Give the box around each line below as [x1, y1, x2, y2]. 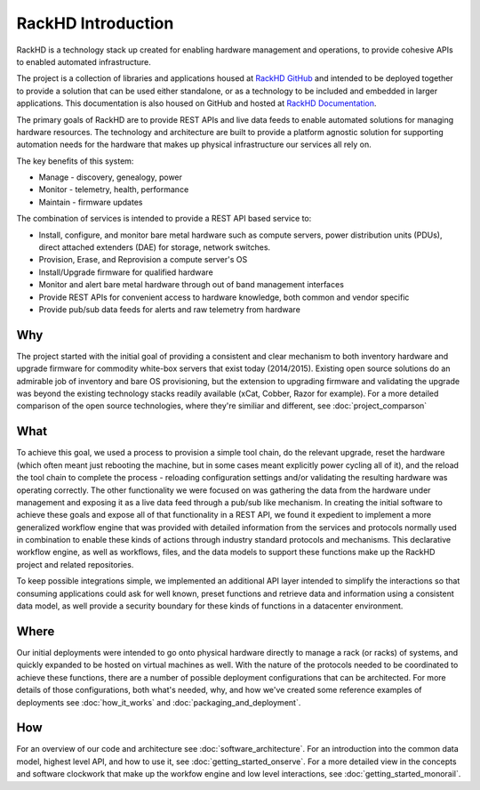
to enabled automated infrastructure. [16, 56, 151, 67]
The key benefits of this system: [16, 156, 134, 166]
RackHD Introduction [16, 13, 174, 33]
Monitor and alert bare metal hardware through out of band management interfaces [38, 279, 344, 290]
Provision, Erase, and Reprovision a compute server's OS [38, 254, 248, 265]
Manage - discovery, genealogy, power [38, 172, 182, 182]
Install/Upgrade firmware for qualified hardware [38, 267, 213, 278]
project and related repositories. [16, 559, 134, 569]
